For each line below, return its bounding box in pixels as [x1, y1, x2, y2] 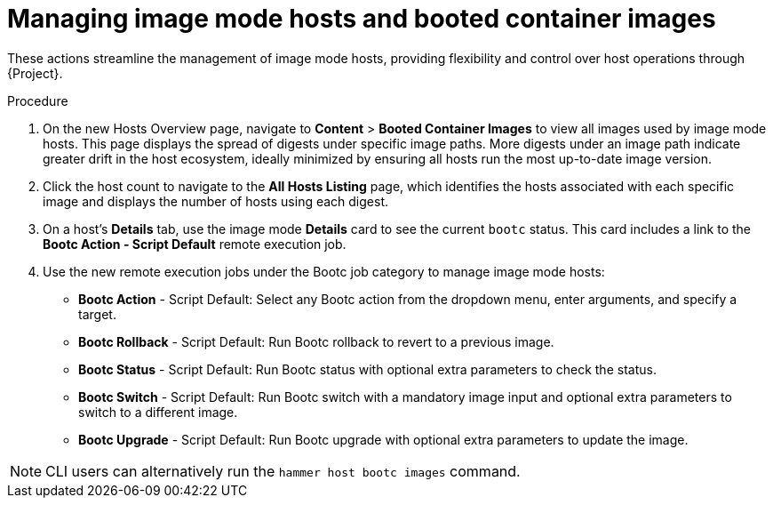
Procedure [7, 92, 68, 108]
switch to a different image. [78, 404, 238, 420]
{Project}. [7, 65, 63, 81]
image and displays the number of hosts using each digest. [43, 193, 389, 209]
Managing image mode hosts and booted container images [7, 4, 716, 34]
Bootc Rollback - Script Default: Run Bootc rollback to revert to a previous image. [78, 333, 554, 349]
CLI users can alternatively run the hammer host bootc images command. [45, 461, 521, 480]
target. [78, 306, 116, 322]
